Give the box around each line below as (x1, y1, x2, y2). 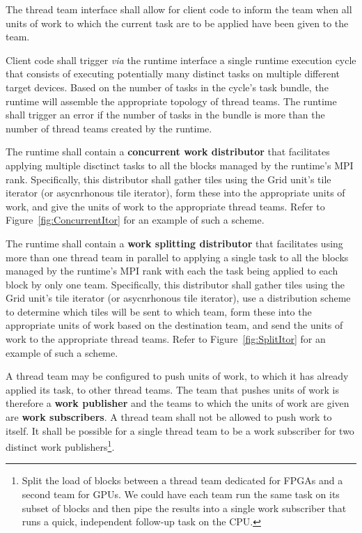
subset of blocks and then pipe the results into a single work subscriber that (22, 500, 347, 515)
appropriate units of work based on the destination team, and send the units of (6, 318, 343, 332)
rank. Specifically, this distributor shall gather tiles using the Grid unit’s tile (6, 171, 331, 186)
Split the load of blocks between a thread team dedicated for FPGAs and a (22, 473, 343, 488)
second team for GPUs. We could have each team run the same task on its (22, 487, 340, 502)
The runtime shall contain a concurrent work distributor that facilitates (6, 144, 330, 159)
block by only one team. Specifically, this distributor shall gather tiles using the (6, 277, 345, 291)
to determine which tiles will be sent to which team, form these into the (6, 304, 312, 318)
